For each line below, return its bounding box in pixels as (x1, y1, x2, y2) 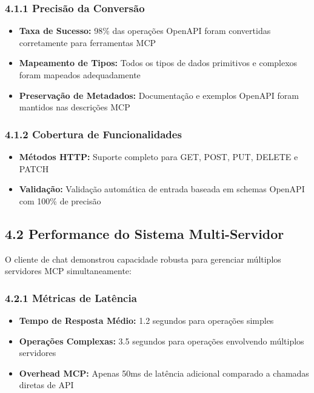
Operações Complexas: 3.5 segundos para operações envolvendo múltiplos (19, 334, 304, 347)
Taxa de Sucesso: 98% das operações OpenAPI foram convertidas (19, 24, 271, 37)
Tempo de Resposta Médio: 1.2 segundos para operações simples (19, 314, 274, 326)
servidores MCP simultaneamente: (5, 264, 132, 277)
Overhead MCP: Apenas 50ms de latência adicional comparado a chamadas (19, 366, 309, 379)
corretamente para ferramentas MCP (19, 36, 156, 49)
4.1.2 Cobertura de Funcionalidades (5, 126, 182, 141)
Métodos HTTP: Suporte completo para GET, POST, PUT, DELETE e (19, 150, 298, 163)
